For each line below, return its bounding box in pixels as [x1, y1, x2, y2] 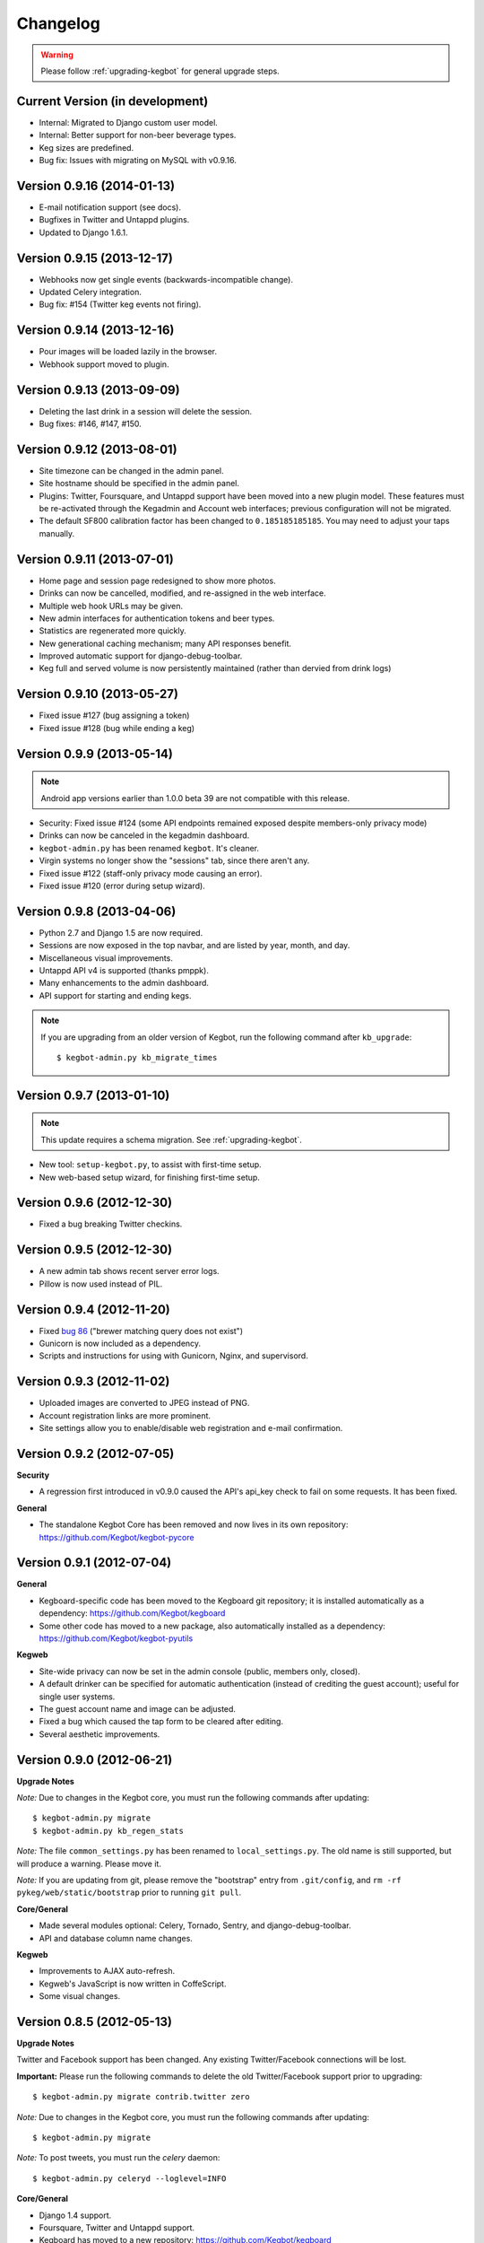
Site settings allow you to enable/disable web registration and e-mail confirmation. [39, 1423, 343, 1434]
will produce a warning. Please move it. [16, 1858, 161, 1869]
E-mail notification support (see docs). [39, 202, 181, 213]
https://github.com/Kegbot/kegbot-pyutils [39, 1633, 194, 1644]
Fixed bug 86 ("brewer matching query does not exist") [39, 1325, 244, 1336]
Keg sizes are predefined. [39, 142, 134, 153]
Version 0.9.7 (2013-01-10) [16, 1087, 170, 1103]
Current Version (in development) [16, 93, 209, 109]
